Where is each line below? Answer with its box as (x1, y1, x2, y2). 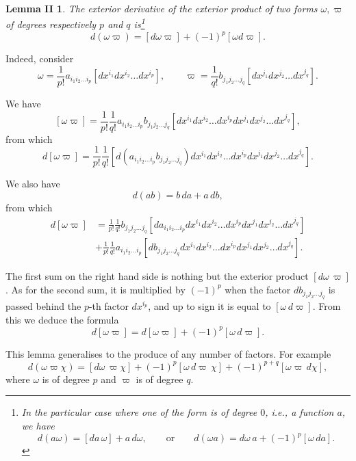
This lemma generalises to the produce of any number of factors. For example (5, 346, 331, 360)
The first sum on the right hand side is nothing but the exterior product (5, 268, 309, 282)
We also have (5, 176, 60, 191)
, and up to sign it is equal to (148, 298, 271, 313)
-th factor (88, 298, 129, 313)
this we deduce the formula (5, 312, 119, 326)
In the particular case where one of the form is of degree (21, 405, 257, 419)
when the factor (225, 282, 291, 296)
